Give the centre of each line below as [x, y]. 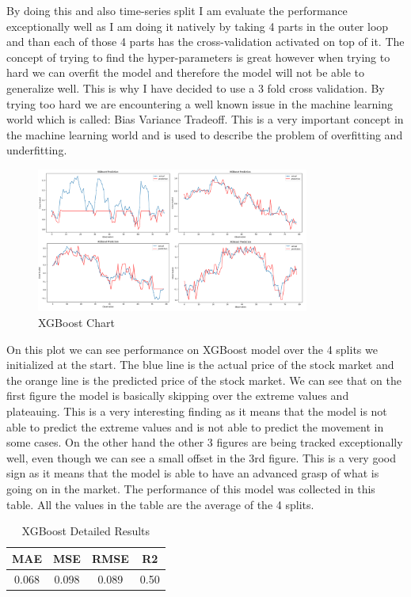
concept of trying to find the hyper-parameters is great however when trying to [198, 57]
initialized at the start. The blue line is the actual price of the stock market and [200, 365]
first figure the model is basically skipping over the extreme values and [178, 395]
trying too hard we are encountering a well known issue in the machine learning [200, 103]
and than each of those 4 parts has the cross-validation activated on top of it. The [205, 42]
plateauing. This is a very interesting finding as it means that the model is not [197, 411]
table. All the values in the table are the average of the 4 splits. [160, 504]
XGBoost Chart [76, 323]
